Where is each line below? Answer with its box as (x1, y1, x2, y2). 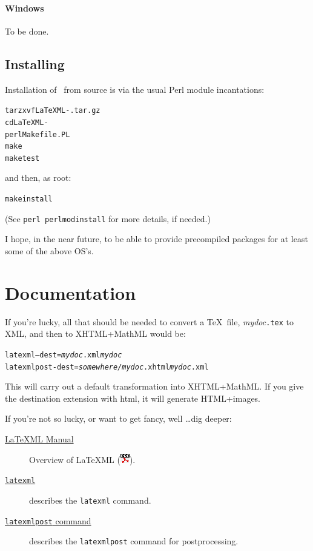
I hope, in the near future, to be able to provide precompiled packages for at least (5, 232, 308, 245)
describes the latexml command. (29, 493, 151, 506)
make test (5, 154, 40, 163)
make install (5, 195, 53, 204)
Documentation (5, 280, 136, 305)
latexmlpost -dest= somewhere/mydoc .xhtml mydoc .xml (5, 362, 209, 371)
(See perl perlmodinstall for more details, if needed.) (5, 212, 211, 225)
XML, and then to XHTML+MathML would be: (5, 327, 186, 340)
